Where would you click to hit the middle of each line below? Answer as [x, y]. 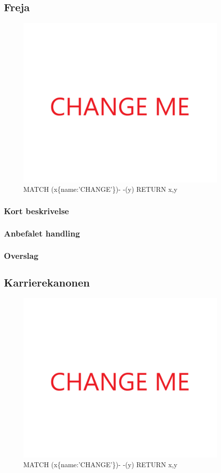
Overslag [21, 255]
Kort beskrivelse [37, 211]
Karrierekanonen [47, 282]
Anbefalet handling [42, 233]
